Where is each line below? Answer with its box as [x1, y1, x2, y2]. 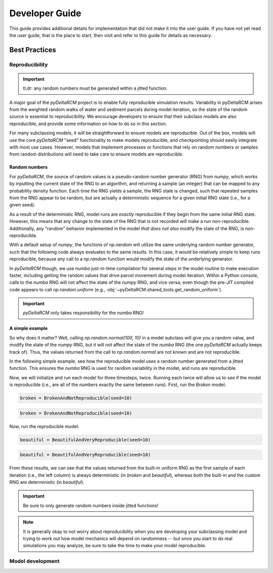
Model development [9, 558, 60, 565]
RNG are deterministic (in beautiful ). [9, 479, 84, 485]
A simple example [9, 325, 48, 331]
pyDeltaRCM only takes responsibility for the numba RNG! [23, 310, 144, 316]
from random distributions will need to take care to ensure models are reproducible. [9, 151, 184, 157]
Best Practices [9, 46, 57, 54]
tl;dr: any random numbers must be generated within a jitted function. [23, 85, 168, 91]
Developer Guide [9, 8, 81, 19]
